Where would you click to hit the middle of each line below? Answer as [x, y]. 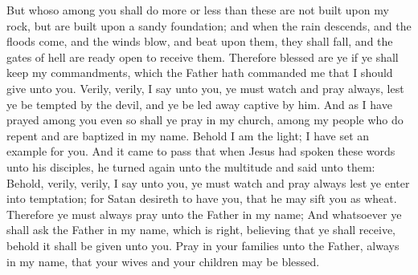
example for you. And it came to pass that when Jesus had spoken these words [201, 151]
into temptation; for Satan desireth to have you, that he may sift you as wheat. [202, 198]
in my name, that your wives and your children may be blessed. [163, 261]
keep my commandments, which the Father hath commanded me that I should [200, 73]
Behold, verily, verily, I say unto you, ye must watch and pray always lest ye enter [208, 182]
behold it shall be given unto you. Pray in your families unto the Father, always [203, 245]
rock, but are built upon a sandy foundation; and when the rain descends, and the [209, 25]
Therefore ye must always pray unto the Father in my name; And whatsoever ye [204, 214]
